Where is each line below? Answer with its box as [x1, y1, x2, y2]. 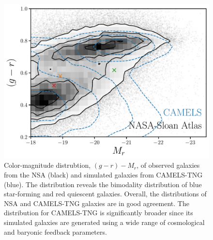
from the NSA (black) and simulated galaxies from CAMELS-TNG [4, 170, 203, 180]
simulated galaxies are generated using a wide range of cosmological [4, 217, 205, 227]
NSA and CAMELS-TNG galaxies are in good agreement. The [4, 198, 189, 208]
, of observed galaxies [137, 160, 200, 170]
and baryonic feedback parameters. [4, 226, 107, 237]
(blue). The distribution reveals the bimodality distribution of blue [4, 179, 202, 189]
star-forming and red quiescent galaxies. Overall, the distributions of [4, 189, 207, 199]
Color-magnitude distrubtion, [4, 160, 91, 170]
